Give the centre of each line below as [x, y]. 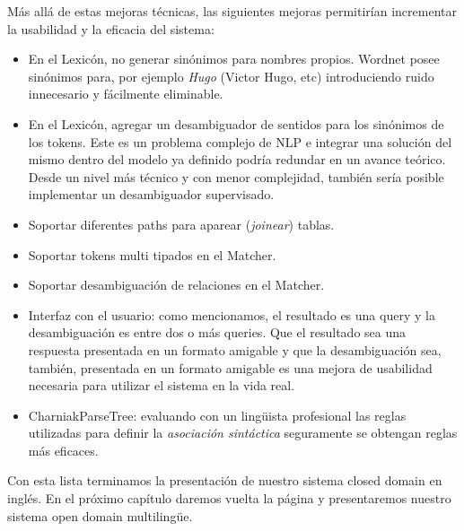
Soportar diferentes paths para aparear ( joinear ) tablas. [181, 224]
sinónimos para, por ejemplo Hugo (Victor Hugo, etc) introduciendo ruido [231, 76]
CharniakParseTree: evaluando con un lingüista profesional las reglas [217, 415]
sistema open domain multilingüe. [100, 515]
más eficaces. [63, 450]
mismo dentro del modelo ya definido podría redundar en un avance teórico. [237, 159]
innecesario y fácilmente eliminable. [126, 94]
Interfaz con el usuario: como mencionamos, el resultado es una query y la [232, 314]
